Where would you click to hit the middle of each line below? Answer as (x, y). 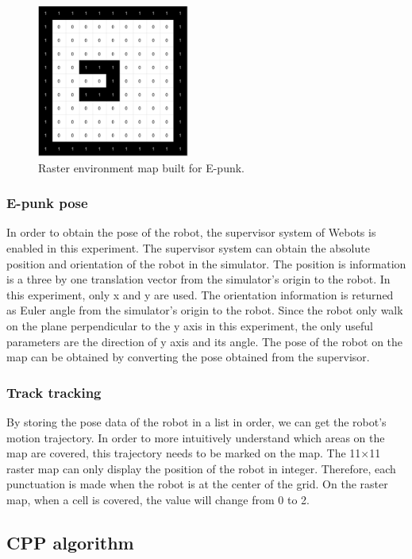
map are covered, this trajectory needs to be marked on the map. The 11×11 (194, 453)
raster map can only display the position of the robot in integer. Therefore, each (201, 468)
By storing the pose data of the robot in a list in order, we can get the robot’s (196, 421)
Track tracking (54, 392)
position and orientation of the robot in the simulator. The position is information (206, 263)
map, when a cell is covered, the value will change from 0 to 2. (158, 499)
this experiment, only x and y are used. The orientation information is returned (200, 294)
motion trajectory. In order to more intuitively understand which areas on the (196, 437)
